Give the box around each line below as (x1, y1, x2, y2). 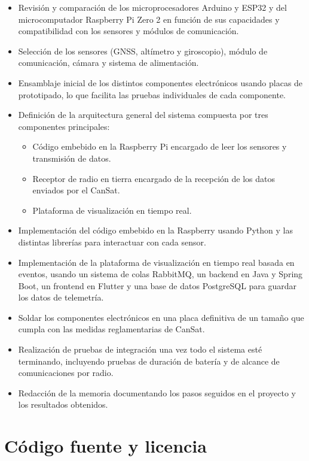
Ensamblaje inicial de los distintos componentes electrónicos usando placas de (18, 76, 303, 89)
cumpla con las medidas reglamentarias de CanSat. (18, 323, 205, 335)
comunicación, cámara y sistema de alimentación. (18, 56, 199, 69)
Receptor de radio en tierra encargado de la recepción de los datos (32, 172, 275, 184)
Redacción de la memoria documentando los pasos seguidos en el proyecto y (18, 386, 296, 399)
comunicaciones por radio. (18, 366, 114, 379)
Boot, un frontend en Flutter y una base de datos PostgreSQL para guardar (18, 279, 297, 292)
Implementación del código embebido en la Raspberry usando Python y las (18, 224, 293, 236)
